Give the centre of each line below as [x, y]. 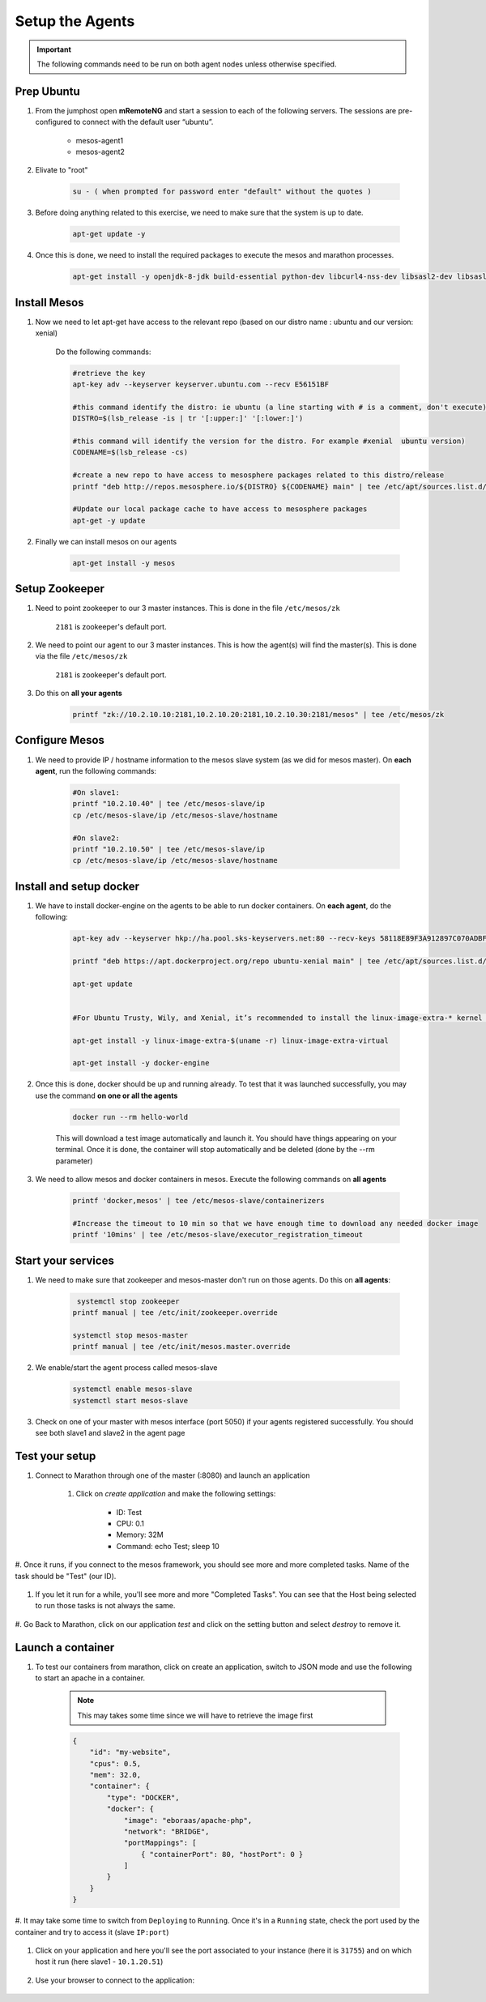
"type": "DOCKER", [143, 1797]
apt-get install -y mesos [124, 563]
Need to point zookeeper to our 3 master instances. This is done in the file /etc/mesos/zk [188, 608]
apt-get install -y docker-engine [141, 1063]
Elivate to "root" [62, 170]
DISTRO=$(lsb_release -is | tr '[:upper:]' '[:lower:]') [188, 418]
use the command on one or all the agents [107, 1095]
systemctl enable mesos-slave [132, 1389]
